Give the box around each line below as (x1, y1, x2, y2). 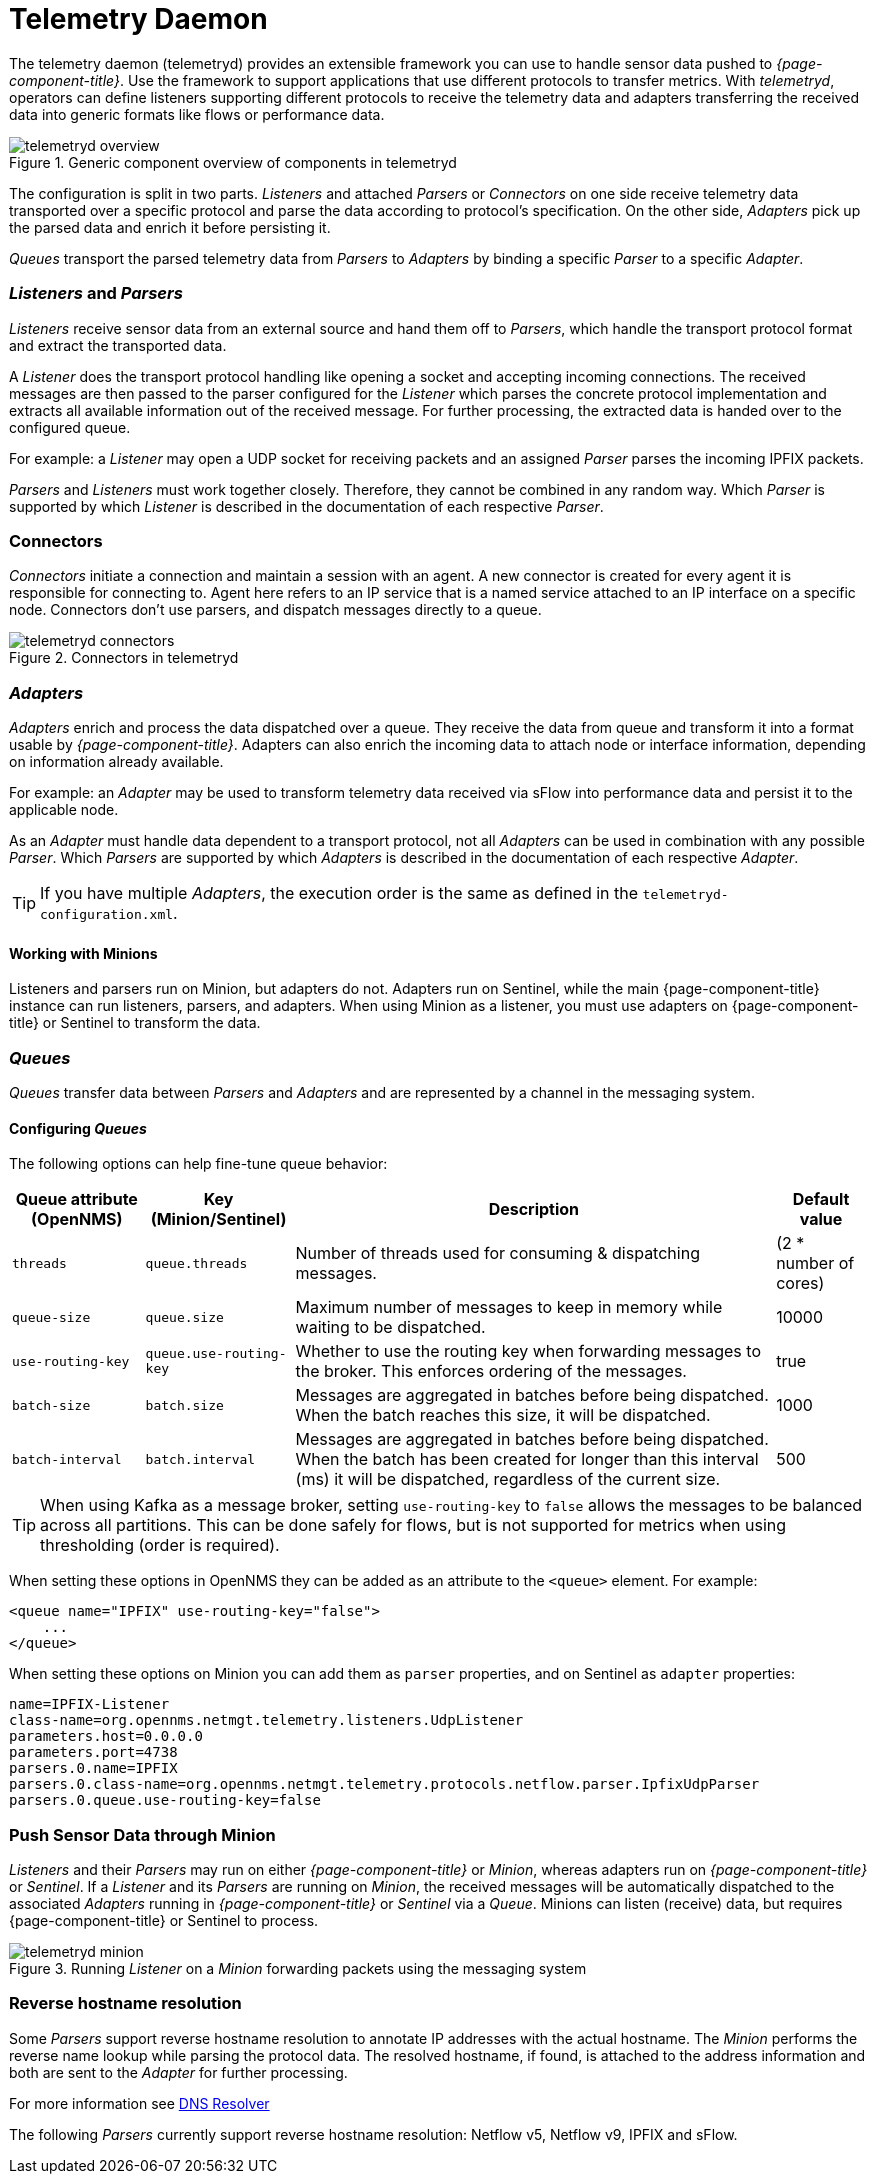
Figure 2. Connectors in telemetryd (9, 649, 239, 667)
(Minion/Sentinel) (150, 1209, 287, 1230)
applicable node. (9, 801, 119, 818)
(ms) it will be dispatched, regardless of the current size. (295, 1469, 721, 1490)
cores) (776, 1273, 825, 1294)
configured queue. (9, 418, 131, 436)
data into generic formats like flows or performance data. (9, 105, 385, 123)
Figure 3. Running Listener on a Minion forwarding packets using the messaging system (9, 1959, 587, 1977)
